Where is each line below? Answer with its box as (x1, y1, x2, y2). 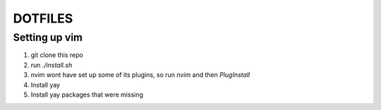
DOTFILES (13, 11, 73, 26)
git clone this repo (30, 51, 84, 59)
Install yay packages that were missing (30, 90, 144, 99)
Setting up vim (13, 31, 83, 44)
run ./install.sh (30, 61, 73, 69)
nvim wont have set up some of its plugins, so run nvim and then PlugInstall (30, 71, 250, 79)
